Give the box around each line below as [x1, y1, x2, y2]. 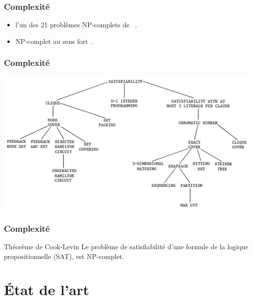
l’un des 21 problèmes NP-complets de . [15, 20, 137, 30]
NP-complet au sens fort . [15, 36, 93, 46]
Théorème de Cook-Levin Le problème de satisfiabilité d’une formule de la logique [4, 241, 249, 252]
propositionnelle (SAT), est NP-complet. [4, 251, 124, 261]
